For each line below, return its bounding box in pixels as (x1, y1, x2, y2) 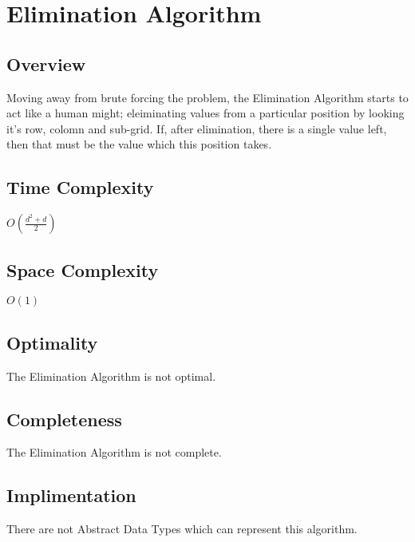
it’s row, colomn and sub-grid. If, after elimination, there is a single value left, (6, 120, 387, 136)
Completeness (6, 406, 122, 431)
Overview (6, 51, 86, 76)
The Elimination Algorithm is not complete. (6, 444, 222, 461)
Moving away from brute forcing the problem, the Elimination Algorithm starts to (6, 89, 409, 105)
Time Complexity (6, 175, 154, 200)
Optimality (6, 330, 98, 354)
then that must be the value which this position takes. (6, 136, 272, 152)
